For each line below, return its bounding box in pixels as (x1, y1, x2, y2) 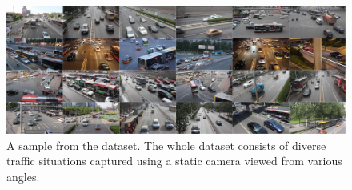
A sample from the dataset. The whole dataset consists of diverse (6, 136, 326, 153)
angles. (6, 168, 40, 184)
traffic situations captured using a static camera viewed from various (6, 152, 342, 169)
